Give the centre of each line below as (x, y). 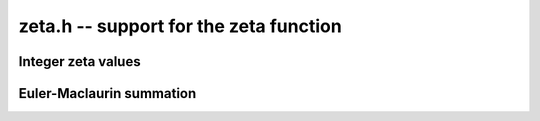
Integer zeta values (79, 61)
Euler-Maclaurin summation (107, 93)
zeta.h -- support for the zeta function (180, 26)
